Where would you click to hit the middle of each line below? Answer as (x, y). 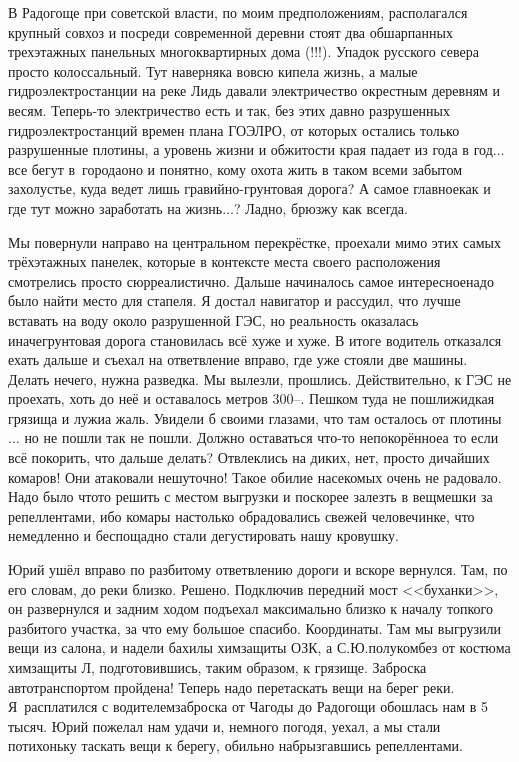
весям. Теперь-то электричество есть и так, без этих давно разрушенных (229, 109)
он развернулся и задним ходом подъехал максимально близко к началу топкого (250, 608)
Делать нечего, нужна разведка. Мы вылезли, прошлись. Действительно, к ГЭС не (260, 378)
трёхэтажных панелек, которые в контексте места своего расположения (224, 261)
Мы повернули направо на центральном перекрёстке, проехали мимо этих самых (254, 241)
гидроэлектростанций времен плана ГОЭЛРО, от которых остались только (234, 129)
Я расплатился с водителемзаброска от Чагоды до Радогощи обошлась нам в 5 (248, 706)
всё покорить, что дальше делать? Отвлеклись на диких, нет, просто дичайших (249, 457)
